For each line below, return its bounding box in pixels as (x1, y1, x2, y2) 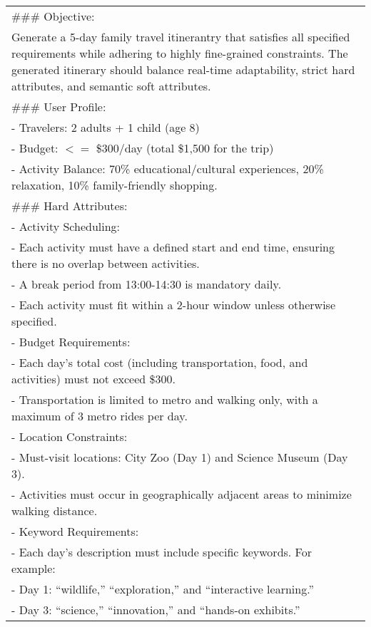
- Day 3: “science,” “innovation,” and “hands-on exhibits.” (11, 601, 300, 618)
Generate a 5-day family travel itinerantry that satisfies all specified (11, 28, 350, 45)
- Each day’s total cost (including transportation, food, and (11, 354, 308, 370)
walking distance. (11, 502, 98, 519)
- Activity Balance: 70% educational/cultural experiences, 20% (11, 160, 324, 177)
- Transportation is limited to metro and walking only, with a (11, 391, 318, 408)
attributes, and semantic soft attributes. (11, 78, 211, 94)
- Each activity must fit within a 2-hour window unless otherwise (11, 296, 335, 313)
